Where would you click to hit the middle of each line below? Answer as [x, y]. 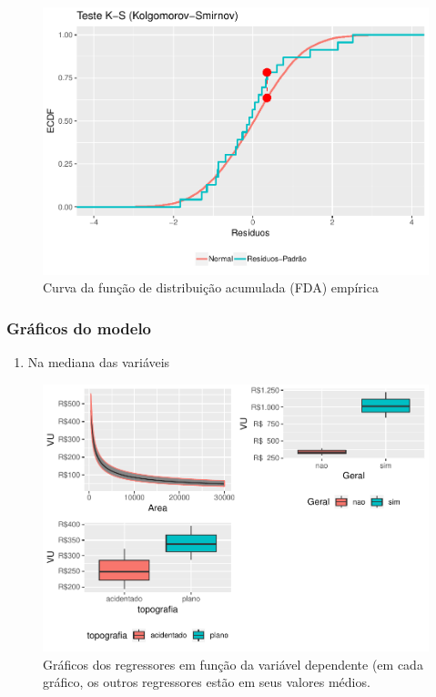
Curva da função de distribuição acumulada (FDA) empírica [211, 287]
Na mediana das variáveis [99, 361]
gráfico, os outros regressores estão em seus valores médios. [207, 682]
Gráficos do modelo [79, 328]
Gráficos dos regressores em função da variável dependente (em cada [233, 664]
